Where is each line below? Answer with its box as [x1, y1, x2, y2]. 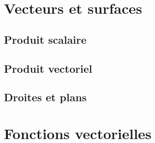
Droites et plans [4, 89, 87, 105]
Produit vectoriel [4, 60, 92, 76]
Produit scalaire [4, 31, 87, 47]
